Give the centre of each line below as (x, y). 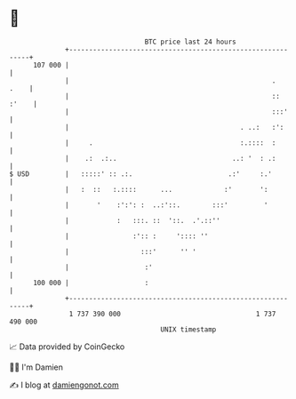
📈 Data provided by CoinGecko (67, 347)
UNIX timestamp (188, 329)
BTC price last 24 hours (191, 42)
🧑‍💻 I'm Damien (36, 367)
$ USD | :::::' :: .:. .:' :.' (141, 174)
